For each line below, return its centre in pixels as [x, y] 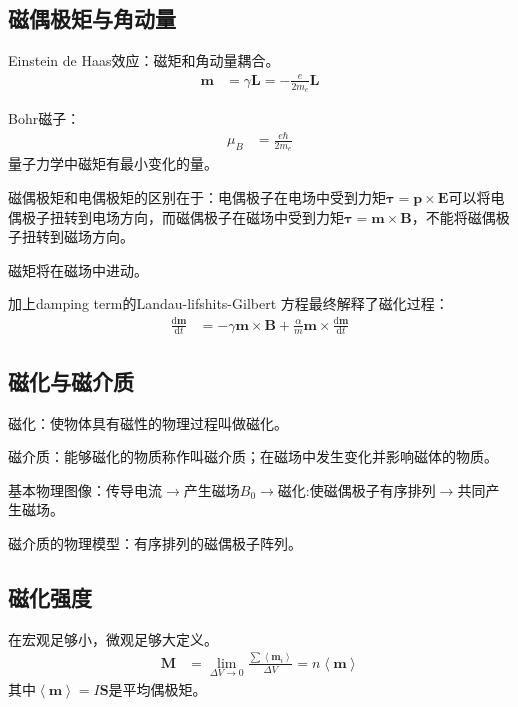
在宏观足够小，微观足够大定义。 [113, 638]
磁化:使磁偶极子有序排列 [356, 489]
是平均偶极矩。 [157, 688]
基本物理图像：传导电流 [85, 489]
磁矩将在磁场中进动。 [78, 269]
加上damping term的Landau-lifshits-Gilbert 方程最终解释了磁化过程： [228, 303]
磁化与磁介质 [71, 380]
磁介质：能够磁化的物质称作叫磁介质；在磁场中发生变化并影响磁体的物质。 [253, 456]
